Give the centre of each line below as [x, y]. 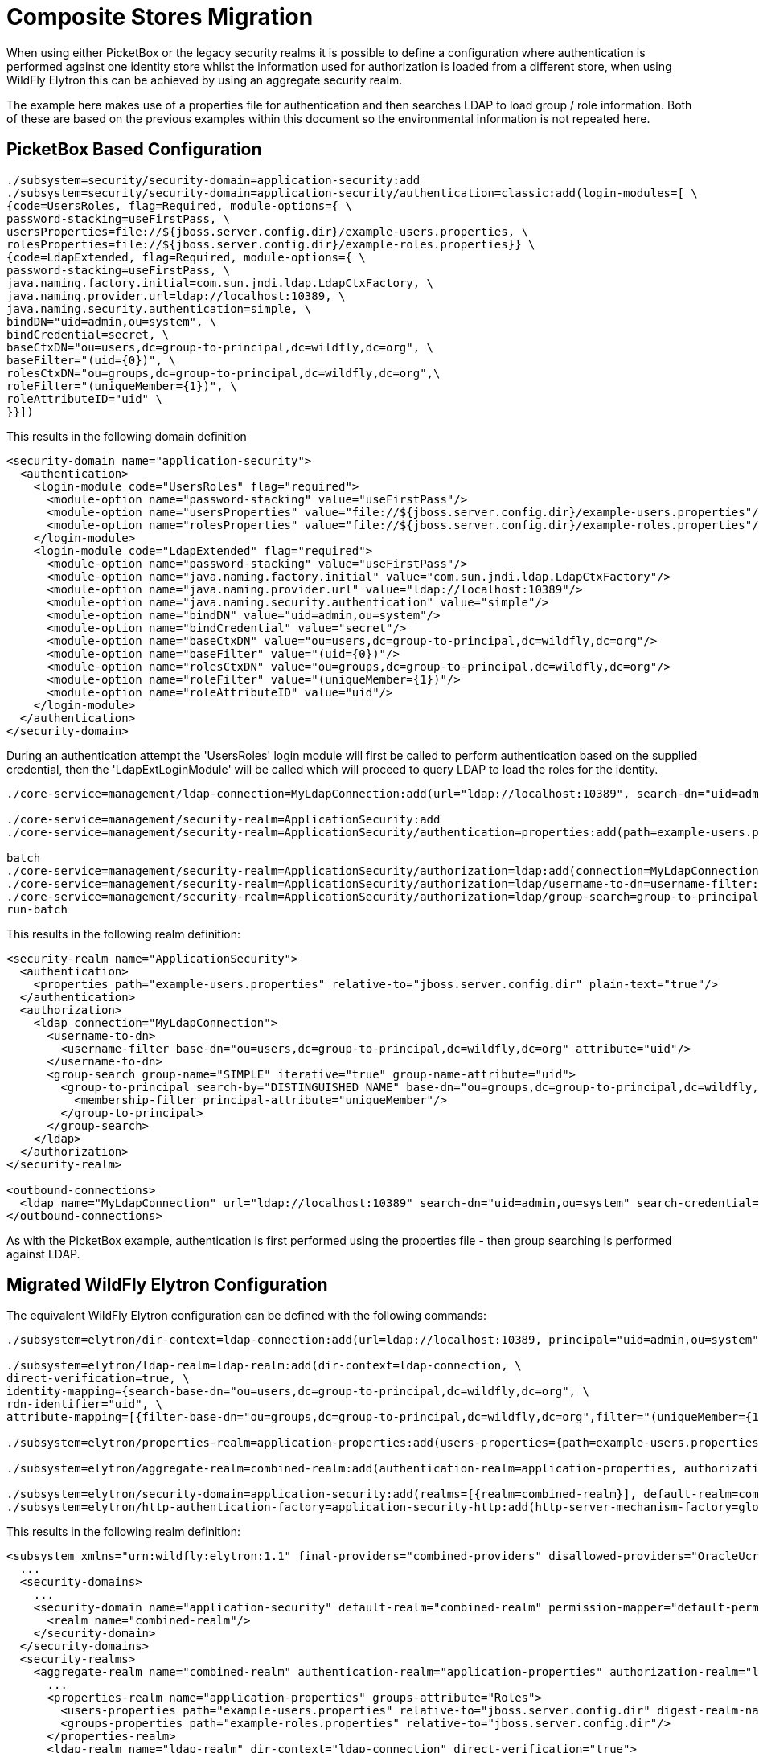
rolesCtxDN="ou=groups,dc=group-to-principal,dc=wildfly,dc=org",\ [224, 373]
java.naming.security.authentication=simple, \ [159, 308]
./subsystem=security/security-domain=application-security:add [213, 180]
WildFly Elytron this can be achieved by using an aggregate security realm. [205, 80]
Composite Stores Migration [160, 17]
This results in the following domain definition [127, 436]
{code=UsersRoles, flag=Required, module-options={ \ [179, 205]
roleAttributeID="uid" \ [84, 398]
